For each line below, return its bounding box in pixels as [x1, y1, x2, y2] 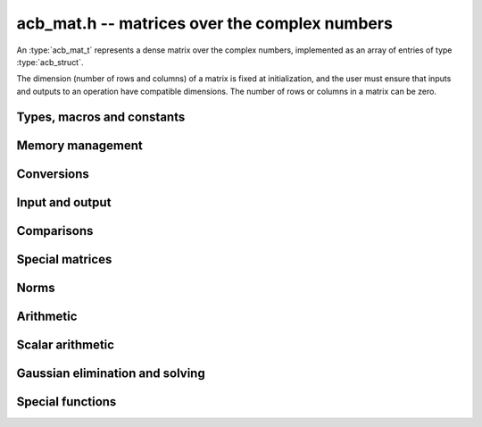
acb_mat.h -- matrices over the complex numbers [16, 13, 393, 33]
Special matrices [16, 251, 112, 267]
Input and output [16, 195, 112, 210]
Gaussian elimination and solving [16, 365, 205, 381]
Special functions [16, 394, 117, 409]
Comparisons [16, 223, 94, 239]
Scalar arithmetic [16, 337, 115, 352]
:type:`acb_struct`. [16, 56, 84, 67]
